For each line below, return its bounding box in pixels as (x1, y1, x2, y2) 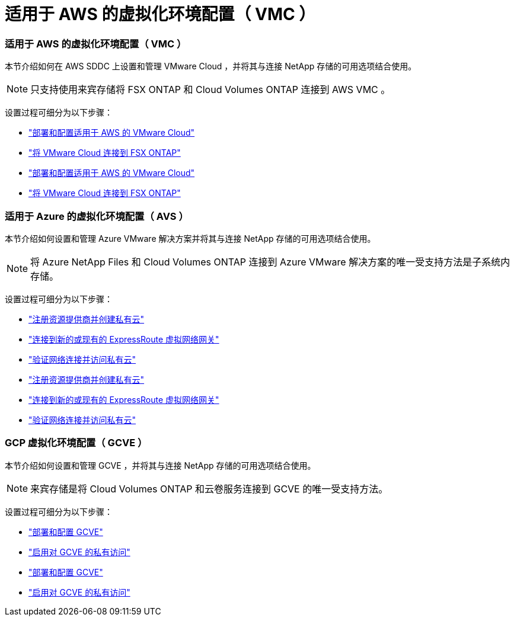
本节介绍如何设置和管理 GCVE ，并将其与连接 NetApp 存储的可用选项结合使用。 (5, 460, 316, 470)
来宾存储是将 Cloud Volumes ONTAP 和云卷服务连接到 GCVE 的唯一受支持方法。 (30, 482, 388, 495)
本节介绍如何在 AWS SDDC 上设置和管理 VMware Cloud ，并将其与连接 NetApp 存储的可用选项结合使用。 (5, 61, 417, 72)
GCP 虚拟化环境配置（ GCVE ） (5, 437, 148, 449)
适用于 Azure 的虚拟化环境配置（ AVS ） (5, 210, 189, 222)
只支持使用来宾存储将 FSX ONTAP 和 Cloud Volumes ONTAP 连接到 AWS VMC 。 (30, 84, 391, 96)
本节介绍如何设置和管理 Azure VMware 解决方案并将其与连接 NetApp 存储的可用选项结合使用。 (5, 233, 376, 244)
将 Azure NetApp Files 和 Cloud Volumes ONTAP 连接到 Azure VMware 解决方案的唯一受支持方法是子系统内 (30, 255, 510, 268)
